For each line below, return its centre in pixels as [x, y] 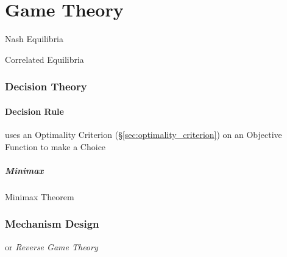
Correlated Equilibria [44, 59]
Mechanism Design [52, 224]
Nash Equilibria [34, 39]
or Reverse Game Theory [51, 246]
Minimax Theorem [40, 196]
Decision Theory [46, 86]
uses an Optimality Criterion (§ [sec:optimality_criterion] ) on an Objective [143, 134]
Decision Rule [34, 111]
